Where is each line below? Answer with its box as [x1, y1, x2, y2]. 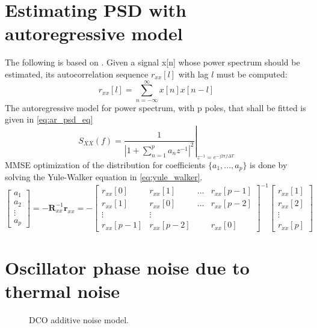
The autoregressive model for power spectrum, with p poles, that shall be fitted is [5, 101, 306, 114]
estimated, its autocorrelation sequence [5, 67, 149, 80]
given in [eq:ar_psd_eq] [5, 113, 93, 126]
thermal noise [5, 278, 120, 303]
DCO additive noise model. [29, 313, 129, 326]
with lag [178, 67, 209, 80]
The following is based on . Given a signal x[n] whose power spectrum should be [5, 56, 300, 68]
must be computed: [217, 67, 288, 80]
